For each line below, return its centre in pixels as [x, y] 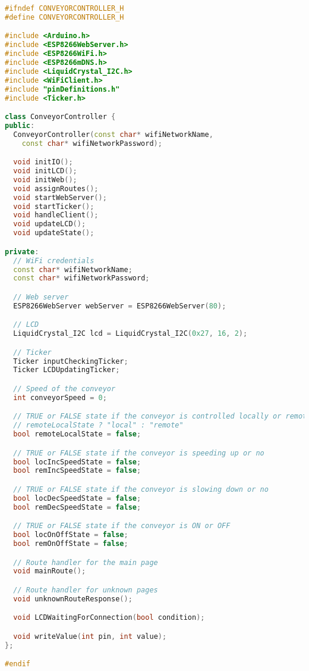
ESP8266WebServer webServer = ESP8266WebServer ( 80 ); [120, 306]
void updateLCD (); [50, 224]
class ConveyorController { [60, 117]
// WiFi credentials [54, 260]
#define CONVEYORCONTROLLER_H [64, 17]
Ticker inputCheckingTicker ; [71, 361]
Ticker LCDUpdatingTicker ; [67, 370]
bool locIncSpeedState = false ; [77, 462]
